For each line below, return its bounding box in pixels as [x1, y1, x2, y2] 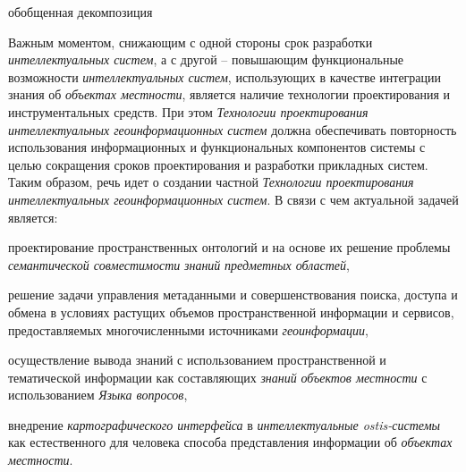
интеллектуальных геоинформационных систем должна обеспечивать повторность [8, 120, 457, 139]
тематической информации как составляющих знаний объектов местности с [8, 367, 428, 386]
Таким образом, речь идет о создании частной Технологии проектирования [8, 173, 414, 191]
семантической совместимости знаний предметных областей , [8, 255, 350, 274]
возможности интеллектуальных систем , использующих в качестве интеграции [8, 67, 442, 86]
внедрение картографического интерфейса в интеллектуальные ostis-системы [8, 415, 441, 434]
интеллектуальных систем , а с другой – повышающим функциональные [8, 50, 404, 69]
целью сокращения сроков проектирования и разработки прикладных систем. [8, 155, 428, 173]
